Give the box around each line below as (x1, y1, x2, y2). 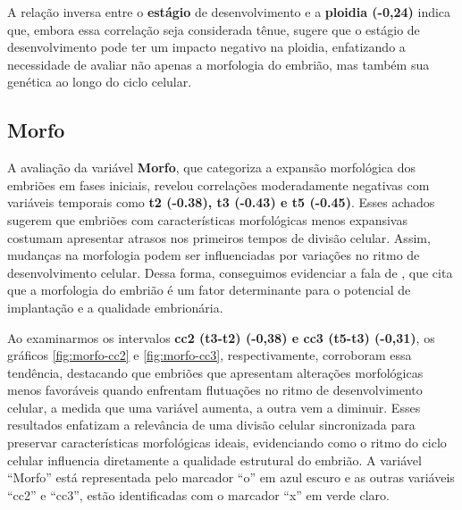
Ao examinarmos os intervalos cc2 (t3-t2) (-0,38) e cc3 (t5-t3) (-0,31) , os (7, 328, 435, 347)
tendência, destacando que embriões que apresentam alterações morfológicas (7, 363, 424, 381)
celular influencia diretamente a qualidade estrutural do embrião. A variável (7, 450, 422, 469)
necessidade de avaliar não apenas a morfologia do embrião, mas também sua (7, 54, 430, 73)
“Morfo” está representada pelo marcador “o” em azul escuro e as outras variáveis (7, 468, 455, 487)
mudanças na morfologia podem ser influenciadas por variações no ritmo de (7, 246, 420, 264)
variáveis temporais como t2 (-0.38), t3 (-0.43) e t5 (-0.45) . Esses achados (7, 193, 435, 212)
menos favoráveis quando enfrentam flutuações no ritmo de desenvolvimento (7, 380, 423, 399)
